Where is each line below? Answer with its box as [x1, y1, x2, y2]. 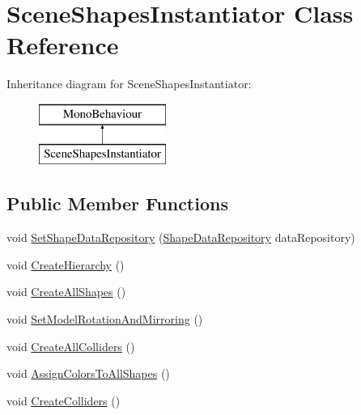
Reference [6, 28, 119, 61]
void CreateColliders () [6, 392, 121, 409]
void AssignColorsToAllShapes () [6, 365, 170, 382]
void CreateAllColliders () [6, 337, 135, 354]
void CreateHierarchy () [6, 256, 125, 273]
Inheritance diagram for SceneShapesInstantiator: [6, 75, 252, 92]
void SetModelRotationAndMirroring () [6, 311, 203, 328]
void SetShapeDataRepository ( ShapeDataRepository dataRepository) [6, 229, 355, 246]
